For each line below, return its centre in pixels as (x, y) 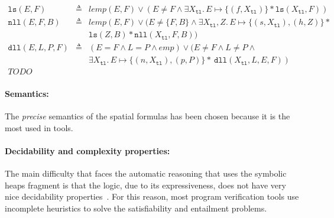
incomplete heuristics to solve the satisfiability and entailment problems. (136, 208)
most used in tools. (39, 127)
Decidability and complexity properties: (87, 150)
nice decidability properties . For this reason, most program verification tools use (152, 196)
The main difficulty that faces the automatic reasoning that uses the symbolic (146, 173)
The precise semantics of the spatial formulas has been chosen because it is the (147, 115)
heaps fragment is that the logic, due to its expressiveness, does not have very (145, 185)
